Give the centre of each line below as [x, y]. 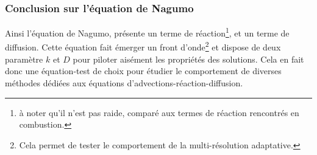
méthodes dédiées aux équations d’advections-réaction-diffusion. [124, 82]
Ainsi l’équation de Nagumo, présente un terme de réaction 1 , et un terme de [147, 32]
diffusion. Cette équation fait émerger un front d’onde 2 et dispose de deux [143, 46]
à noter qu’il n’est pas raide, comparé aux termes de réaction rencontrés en [159, 112]
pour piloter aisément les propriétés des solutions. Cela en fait [188, 59]
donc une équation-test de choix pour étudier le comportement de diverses [143, 71]
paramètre [24, 59]
